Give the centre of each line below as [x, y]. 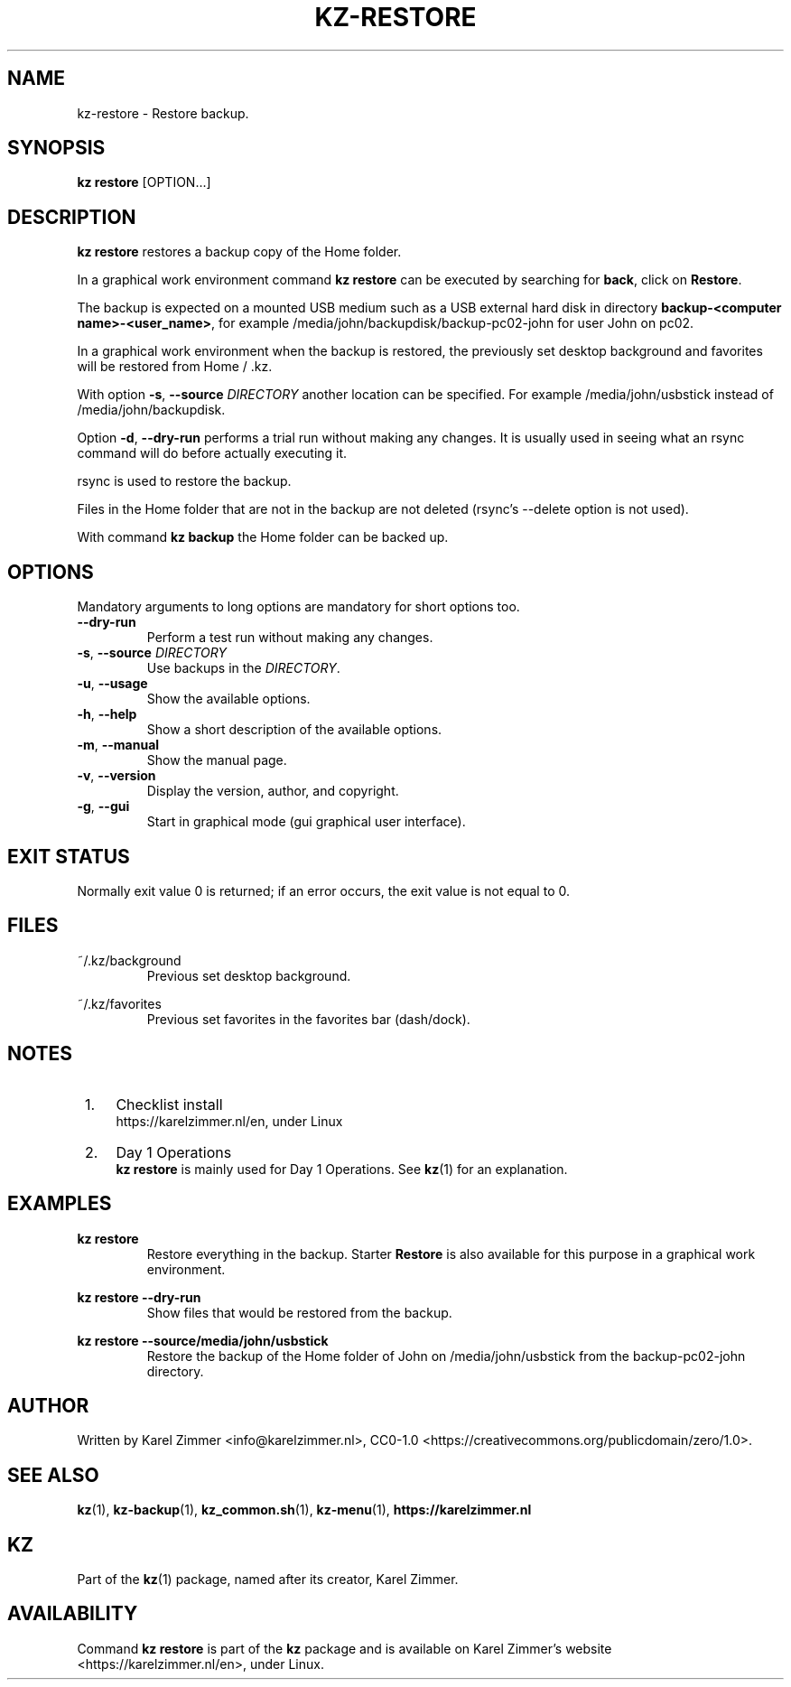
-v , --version [116, 776]
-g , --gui [103, 806]
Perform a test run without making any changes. [290, 638]
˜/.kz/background [129, 960]
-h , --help [107, 714]
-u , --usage [112, 684]
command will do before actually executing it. [212, 453]
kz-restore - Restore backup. [163, 113]
